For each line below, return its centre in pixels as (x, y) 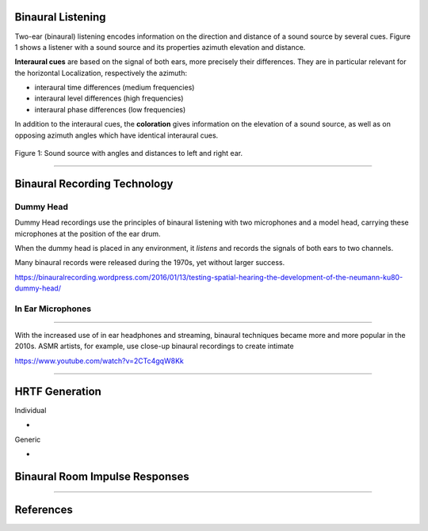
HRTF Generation (58, 391)
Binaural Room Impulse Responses (102, 476)
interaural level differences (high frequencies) (109, 98)
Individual (31, 410)
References (44, 509)
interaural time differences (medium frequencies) (115, 88)
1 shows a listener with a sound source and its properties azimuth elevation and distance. (160, 47)
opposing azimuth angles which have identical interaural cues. (117, 135)
